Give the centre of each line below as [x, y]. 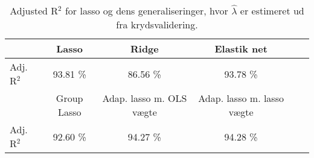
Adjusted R [34, 11]
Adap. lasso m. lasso [241, 98]
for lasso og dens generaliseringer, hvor [146, 11]
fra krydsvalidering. [157, 24]
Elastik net [241, 49]
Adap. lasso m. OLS [145, 98]
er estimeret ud [272, 11]
